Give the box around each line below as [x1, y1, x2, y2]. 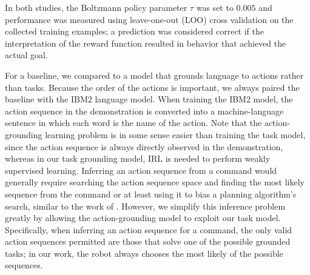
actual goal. [5, 48, 48, 61]
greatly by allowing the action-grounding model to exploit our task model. [5, 211, 281, 224]
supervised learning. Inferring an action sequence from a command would [5, 164, 277, 176]
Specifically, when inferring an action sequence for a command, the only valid [5, 223, 292, 236]
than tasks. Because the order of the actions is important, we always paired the [5, 81, 300, 93]
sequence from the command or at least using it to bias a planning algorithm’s [5, 187, 297, 200]
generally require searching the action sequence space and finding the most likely [5, 176, 305, 188]
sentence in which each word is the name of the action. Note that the [5, 116, 262, 129]
